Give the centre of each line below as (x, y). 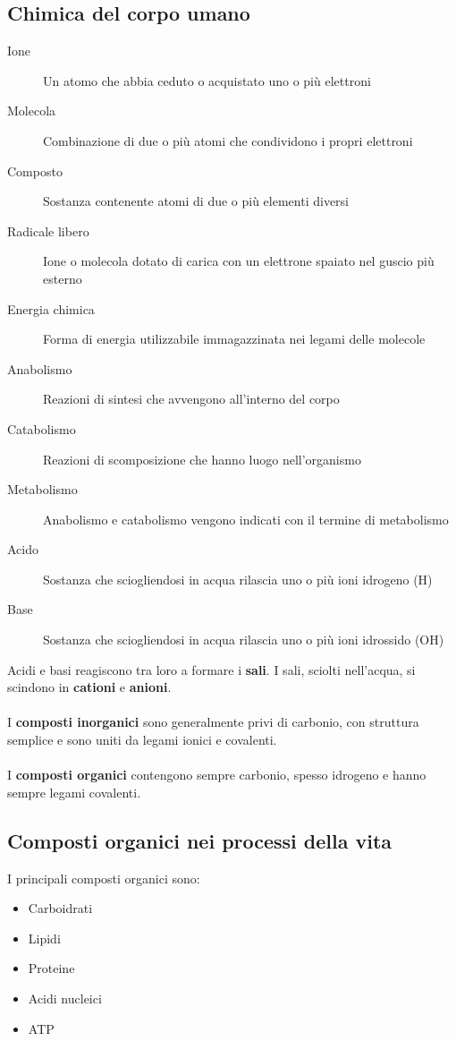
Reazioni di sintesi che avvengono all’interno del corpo (191, 399)
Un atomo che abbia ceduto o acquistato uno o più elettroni (207, 80)
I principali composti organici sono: (104, 878)
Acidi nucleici (65, 998)
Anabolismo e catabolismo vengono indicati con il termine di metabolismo (246, 519)
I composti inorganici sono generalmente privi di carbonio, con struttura (213, 722)
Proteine (51, 968)
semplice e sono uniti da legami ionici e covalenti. (142, 740)
